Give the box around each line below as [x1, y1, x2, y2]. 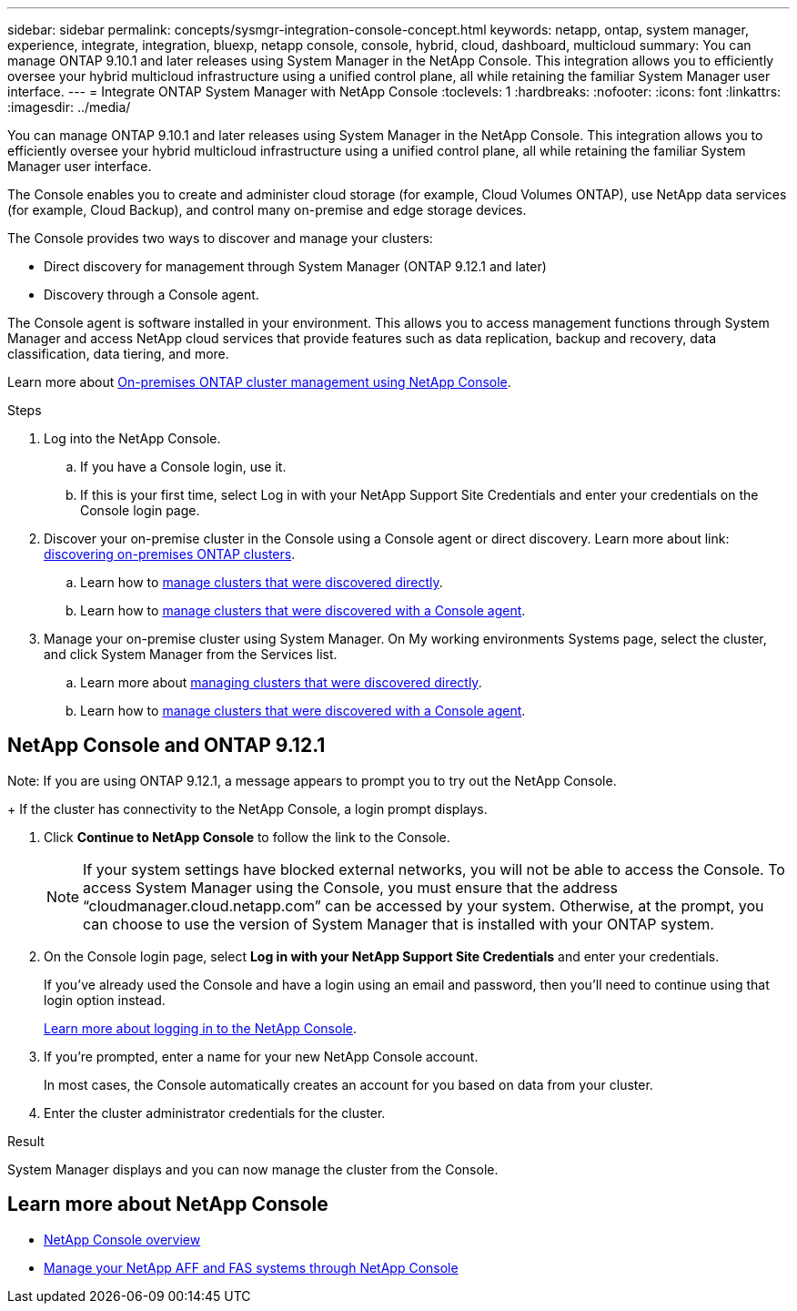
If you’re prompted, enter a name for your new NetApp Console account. [44, 1048, 479, 1064]
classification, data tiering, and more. [7, 346, 229, 361]
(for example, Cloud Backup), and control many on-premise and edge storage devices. [7, 202, 527, 218]
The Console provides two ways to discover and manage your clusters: [7, 230, 433, 246]
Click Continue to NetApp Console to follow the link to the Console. [44, 828, 450, 845]
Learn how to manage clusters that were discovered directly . [80, 574, 443, 590]
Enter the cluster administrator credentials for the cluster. [44, 1104, 386, 1121]
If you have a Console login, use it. [80, 459, 287, 474]
